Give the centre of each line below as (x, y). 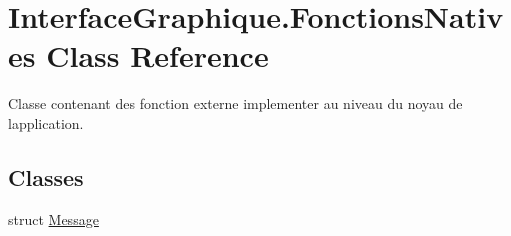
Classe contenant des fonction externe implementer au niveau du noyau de (235, 103)
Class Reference (157, 55)
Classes (46, 176)
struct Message (53, 218)
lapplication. (46, 122)
